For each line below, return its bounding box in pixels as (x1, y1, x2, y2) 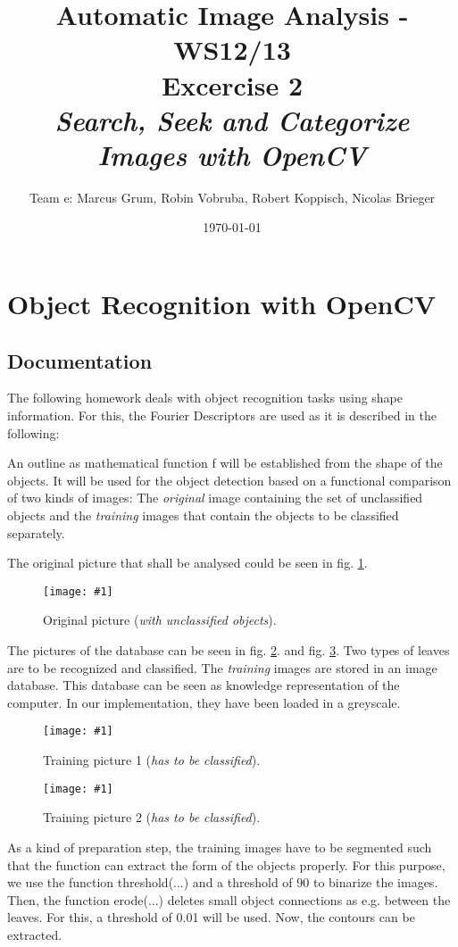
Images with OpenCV (97, 136, 367, 173)
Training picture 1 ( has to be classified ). (43, 751, 261, 769)
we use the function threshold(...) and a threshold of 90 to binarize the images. (7, 873, 438, 892)
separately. (7, 523, 65, 542)
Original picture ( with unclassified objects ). (43, 611, 277, 629)
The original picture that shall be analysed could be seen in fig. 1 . (7, 553, 368, 572)
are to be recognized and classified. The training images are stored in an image (7, 658, 437, 677)
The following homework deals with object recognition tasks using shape (7, 388, 404, 407)
